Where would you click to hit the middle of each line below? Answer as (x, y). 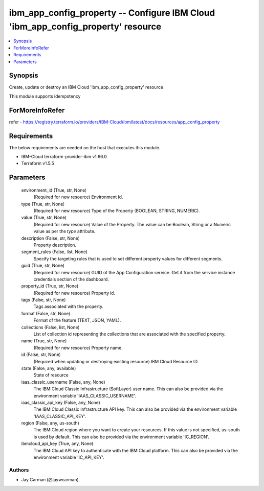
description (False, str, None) (51, 238)
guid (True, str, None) (43, 266)
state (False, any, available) (49, 368)
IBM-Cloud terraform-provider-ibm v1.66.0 (64, 157)
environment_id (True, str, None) (54, 190)
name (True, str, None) (44, 341)
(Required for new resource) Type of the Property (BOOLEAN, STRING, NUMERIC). (117, 210)
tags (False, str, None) (44, 300)
